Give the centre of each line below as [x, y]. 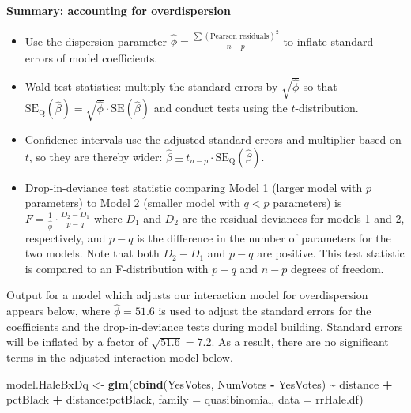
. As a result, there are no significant [300, 342]
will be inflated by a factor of [77, 342]
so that [320, 86]
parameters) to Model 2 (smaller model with [132, 203]
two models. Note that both [92, 253]
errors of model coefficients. [91, 58]
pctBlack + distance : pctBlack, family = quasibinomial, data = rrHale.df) [185, 399]
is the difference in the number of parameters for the [264, 237]
